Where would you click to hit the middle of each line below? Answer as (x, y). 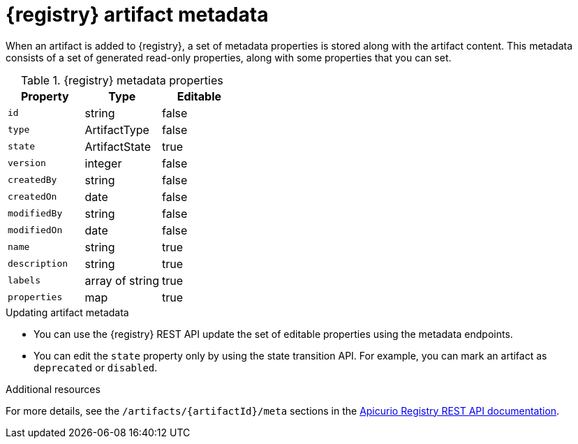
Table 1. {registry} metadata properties (122, 80)
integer (103, 163)
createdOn (32, 197)
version (27, 163)
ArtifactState (118, 146)
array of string (122, 280)
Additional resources (53, 389)
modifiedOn (35, 230)
